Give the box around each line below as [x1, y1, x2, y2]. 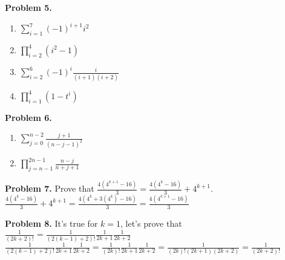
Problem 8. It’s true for [5, 217, 98, 230]
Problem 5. [5, 1, 52, 13]
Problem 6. [5, 111, 52, 123]
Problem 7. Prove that [5, 182, 94, 195]
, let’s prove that [120, 217, 182, 230]
